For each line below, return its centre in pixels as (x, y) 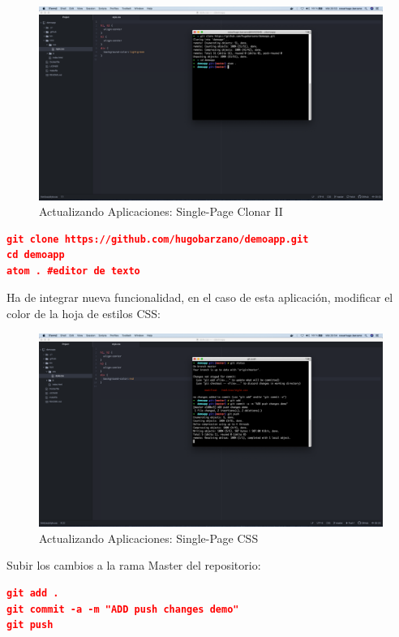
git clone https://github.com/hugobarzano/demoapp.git (158, 239)
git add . (33, 593)
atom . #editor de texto (73, 271)
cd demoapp (36, 255)
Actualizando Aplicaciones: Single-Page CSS (149, 538)
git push (30, 625)
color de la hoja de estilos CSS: (84, 314)
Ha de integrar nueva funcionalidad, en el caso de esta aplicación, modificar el (200, 297)
